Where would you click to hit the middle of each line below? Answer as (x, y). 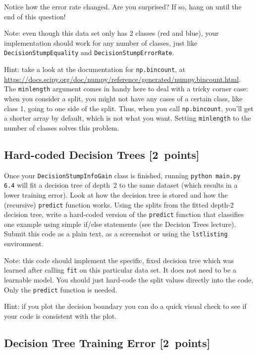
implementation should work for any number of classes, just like (101, 42)
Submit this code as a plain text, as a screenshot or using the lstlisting (116, 234)
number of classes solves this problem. (62, 127)
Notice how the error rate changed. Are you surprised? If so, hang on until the (123, 6)
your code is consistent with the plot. (60, 316)
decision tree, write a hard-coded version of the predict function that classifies (124, 214)
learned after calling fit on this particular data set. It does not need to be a (120, 270)
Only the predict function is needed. (61, 289)
